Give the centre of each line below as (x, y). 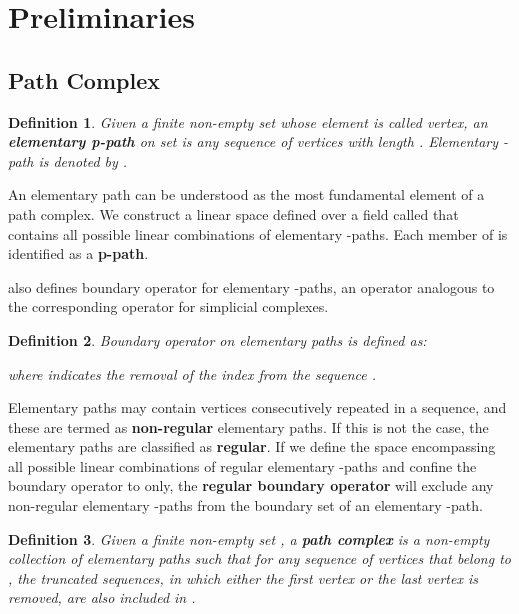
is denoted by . (83, 160)
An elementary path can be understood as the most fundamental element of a (246, 194)
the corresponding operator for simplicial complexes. (168, 306)
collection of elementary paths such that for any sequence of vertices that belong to (259, 558)
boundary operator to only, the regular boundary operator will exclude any (251, 485)
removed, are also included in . (102, 597)
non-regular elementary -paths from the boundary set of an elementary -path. (245, 505)
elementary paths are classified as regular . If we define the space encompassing (252, 446)
